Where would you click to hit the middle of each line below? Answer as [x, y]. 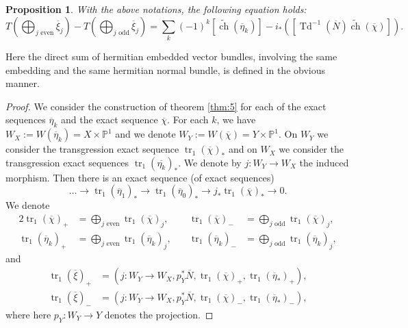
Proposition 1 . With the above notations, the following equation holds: [156, 9]
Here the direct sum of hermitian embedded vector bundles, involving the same [171, 56]
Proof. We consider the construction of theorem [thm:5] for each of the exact [166, 106]
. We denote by [210, 162]
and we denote [145, 134]
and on [243, 149]
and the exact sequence [110, 119]
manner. [23, 83]
